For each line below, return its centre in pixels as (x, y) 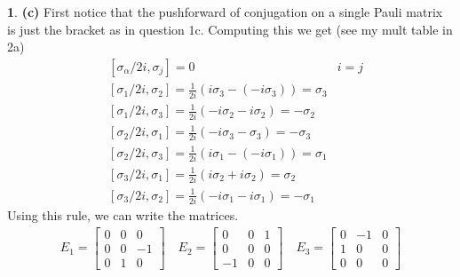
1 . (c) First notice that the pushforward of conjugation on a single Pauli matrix (225, 12)
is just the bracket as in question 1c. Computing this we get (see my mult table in (230, 29)
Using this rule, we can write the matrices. (123, 214)
